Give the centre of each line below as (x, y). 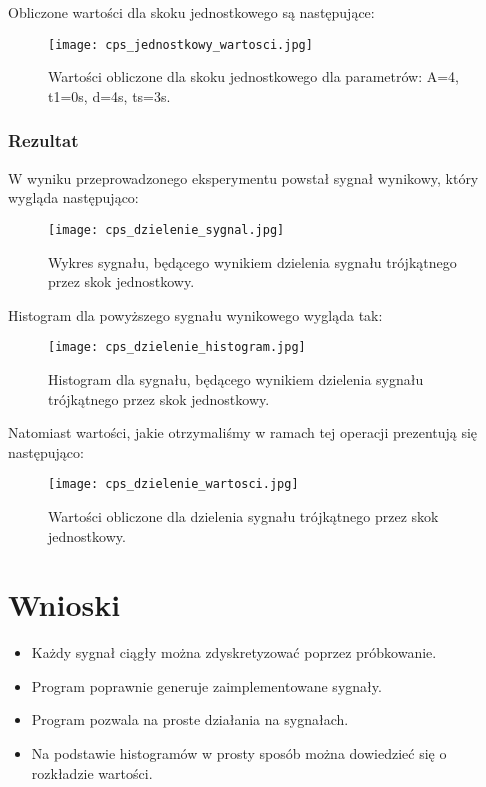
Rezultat (43, 140)
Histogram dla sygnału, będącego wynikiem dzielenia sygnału (236, 378)
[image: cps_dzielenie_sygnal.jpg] (166, 229)
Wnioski (64, 604)
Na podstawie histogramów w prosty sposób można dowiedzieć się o (239, 753)
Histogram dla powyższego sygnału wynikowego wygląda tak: (195, 314)
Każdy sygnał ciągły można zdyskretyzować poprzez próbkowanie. (234, 652)
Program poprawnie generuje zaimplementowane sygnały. (206, 685)
